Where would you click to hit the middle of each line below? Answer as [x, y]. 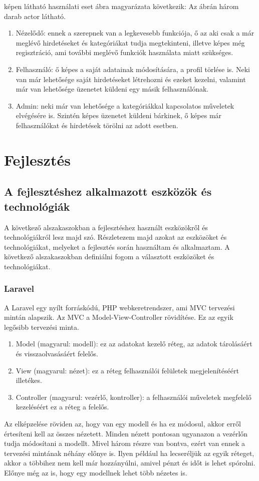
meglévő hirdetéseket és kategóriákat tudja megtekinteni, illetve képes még [130, 42]
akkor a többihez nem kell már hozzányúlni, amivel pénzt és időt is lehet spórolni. [130, 463]
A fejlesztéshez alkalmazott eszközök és [108, 191]
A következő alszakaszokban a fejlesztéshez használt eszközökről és [106, 227]
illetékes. [29, 380]
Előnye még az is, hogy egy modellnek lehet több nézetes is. [96, 472]
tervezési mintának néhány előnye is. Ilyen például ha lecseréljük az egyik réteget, [129, 453]
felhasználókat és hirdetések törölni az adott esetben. [97, 125]
